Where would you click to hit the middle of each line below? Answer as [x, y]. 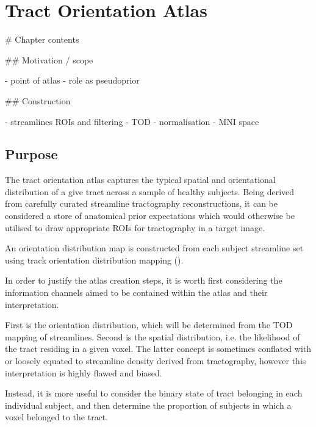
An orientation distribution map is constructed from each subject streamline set [154, 248]
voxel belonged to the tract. [57, 417]
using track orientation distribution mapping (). [94, 260]
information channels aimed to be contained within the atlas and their [136, 292]
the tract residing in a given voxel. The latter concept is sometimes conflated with [158, 349]
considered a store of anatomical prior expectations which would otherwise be [150, 216]
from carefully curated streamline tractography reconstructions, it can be [142, 203]
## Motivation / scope [49, 59]
